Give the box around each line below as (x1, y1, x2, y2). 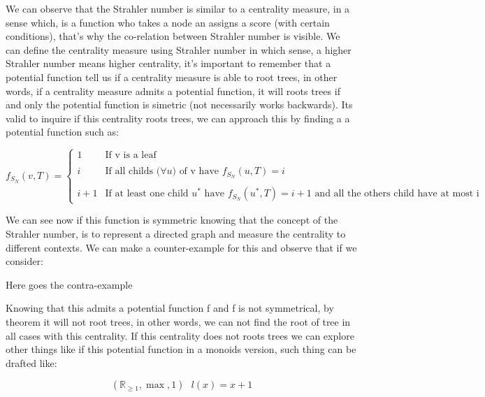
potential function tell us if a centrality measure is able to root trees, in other (6, 69, 338, 84)
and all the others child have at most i (314, 189, 479, 199)
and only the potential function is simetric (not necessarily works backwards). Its (6, 97, 353, 112)
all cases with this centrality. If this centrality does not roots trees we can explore (6, 328, 354, 342)
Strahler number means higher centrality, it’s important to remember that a (6, 56, 331, 71)
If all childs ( (105, 166, 161, 177)
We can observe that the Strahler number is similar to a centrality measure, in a (6, 1, 350, 15)
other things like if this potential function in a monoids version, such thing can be (6, 342, 356, 356)
